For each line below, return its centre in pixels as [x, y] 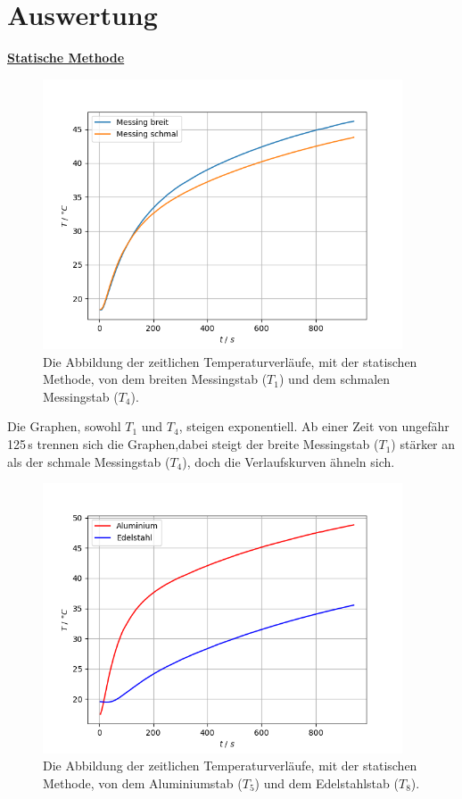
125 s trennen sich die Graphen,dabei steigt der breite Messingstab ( [193, 444]
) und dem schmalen [334, 379]
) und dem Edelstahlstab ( [326, 782]
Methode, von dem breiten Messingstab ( [155, 379]
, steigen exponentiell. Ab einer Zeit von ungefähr [314, 426]
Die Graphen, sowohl [64, 426]
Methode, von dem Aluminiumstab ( [143, 782]
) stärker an [423, 444]
